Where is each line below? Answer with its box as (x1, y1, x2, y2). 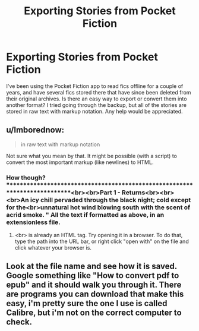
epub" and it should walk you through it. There (6, 280, 182, 290)
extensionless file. (6, 218, 61, 226)
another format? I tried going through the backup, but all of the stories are (6, 101, 187, 108)
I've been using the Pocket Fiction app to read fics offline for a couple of (6, 82, 184, 90)
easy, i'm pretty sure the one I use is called (6, 298, 168, 308)
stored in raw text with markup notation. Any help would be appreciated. (6, 108, 183, 115)
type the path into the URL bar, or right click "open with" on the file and (14, 238, 189, 245)
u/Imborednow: (6, 125, 65, 135)
